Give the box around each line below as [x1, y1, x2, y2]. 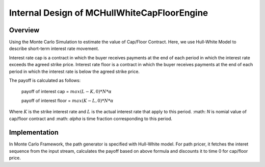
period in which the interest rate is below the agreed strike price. [9, 69, 140, 74]
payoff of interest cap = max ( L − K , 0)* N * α [21, 89, 112, 95]
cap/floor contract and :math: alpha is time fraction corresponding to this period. [9, 116, 173, 121]
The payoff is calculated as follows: [9, 77, 81, 83]
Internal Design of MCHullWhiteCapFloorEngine [9, 7, 209, 18]
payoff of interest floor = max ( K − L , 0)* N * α [21, 97, 114, 103]
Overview [9, 26, 40, 34]
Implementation [9, 128, 59, 137]
